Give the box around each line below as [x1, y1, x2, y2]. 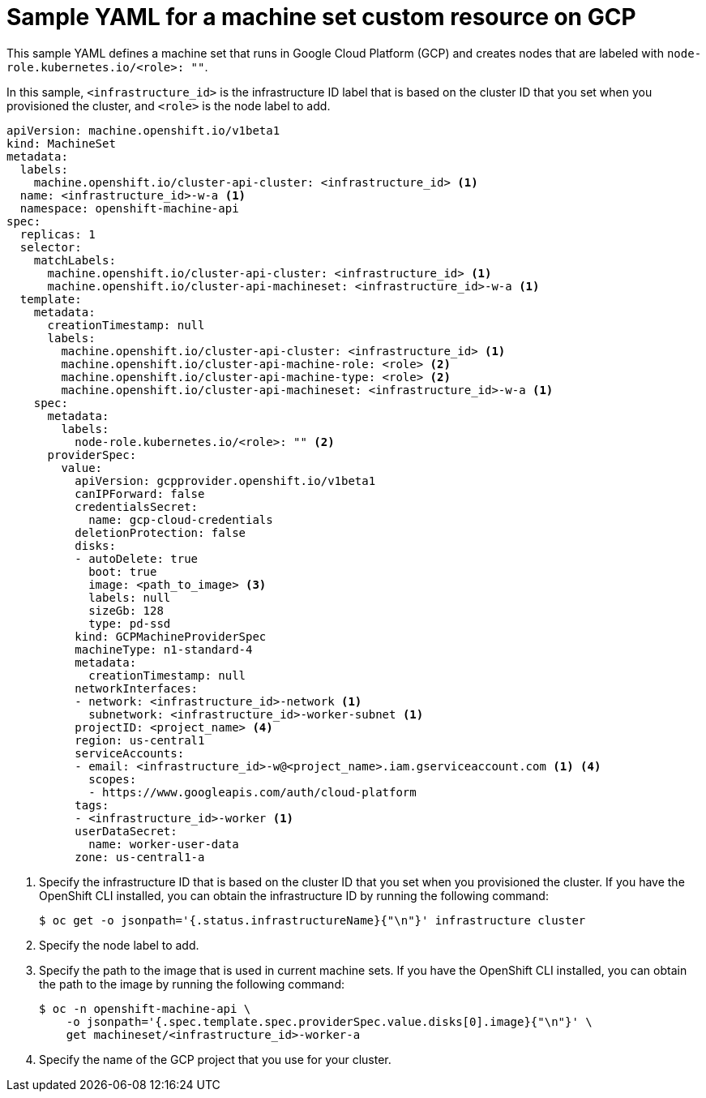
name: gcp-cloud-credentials [88, 513, 273, 526]
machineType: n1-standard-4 [75, 642, 253, 656]
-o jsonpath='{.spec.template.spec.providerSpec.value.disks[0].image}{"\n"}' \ [66, 1014, 593, 1028]
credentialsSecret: [75, 500, 199, 513]
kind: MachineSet [6, 136, 116, 150]
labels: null [88, 590, 171, 604]
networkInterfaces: [75, 681, 199, 695]
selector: [19, 240, 82, 254]
